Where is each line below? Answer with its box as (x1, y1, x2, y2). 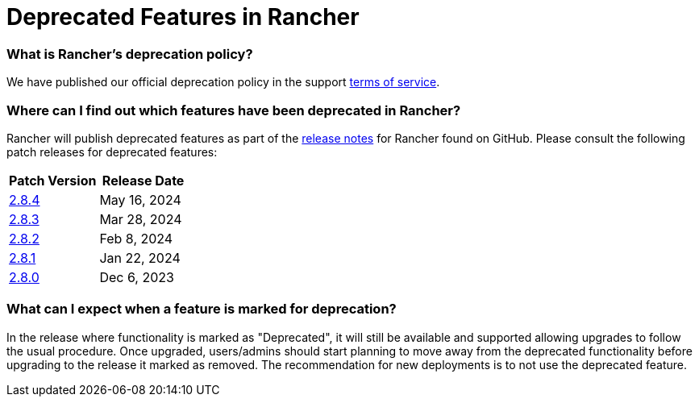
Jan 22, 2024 (99, 249, 181, 266)
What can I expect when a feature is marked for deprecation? (6, 301, 397, 318)
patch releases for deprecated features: (6, 144, 218, 159)
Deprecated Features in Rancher (6, 3, 360, 31)
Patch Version (9, 172, 97, 189)
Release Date (102, 172, 185, 189)
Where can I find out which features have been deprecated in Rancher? (6, 102, 461, 118)
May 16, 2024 (99, 191, 181, 208)
